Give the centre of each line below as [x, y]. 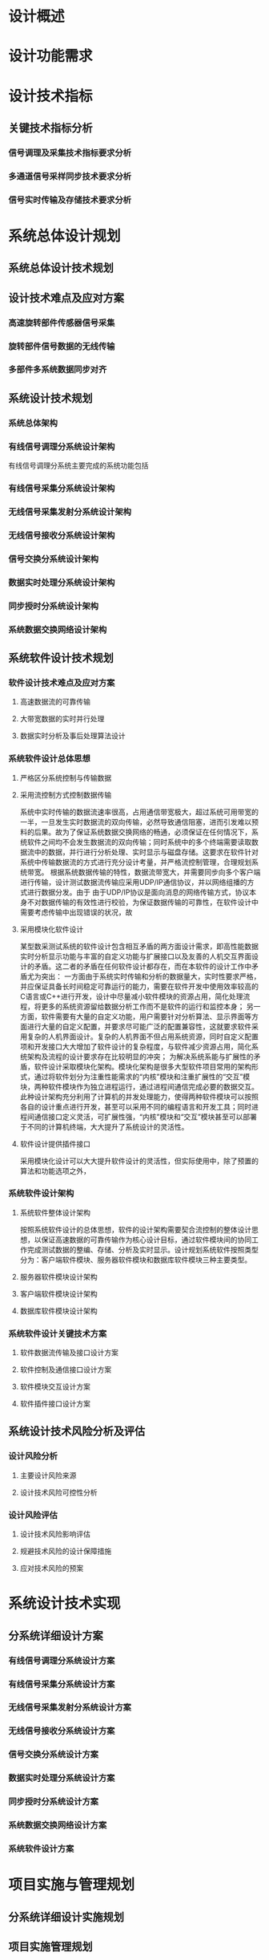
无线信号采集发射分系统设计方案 [70, 1707]
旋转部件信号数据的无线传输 [62, 346]
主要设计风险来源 [48, 1475]
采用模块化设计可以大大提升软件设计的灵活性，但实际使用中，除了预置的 [139, 1161]
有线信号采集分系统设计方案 [62, 1684]
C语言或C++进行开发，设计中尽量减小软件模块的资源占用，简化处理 [131, 996]
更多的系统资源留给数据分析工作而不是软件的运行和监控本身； [143, 1006]
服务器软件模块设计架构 [58, 1276]
